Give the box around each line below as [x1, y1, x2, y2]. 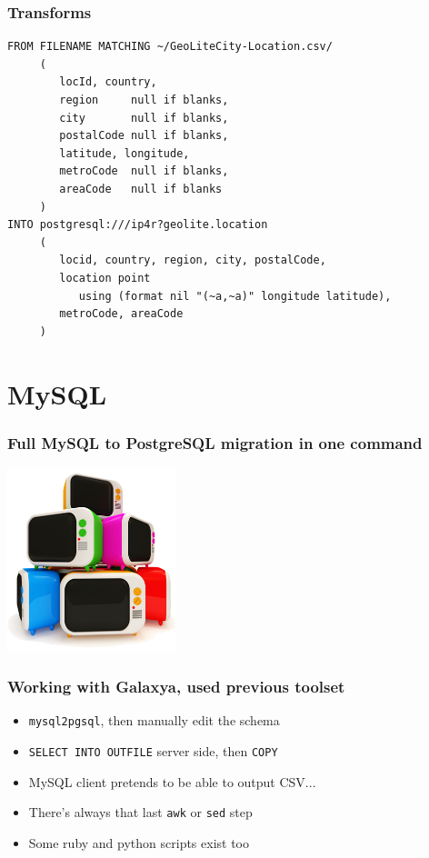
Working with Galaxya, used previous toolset [7, 675, 345, 698]
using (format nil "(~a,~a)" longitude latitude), [78, 289, 392, 303]
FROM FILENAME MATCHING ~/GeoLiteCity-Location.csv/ [7, 40, 333, 54]
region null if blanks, [59, 94, 229, 106]
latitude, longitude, [59, 146, 190, 160]
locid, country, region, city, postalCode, [59, 254, 326, 267]
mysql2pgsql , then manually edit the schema [28, 711, 280, 730]
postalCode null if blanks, [59, 129, 229, 143]
